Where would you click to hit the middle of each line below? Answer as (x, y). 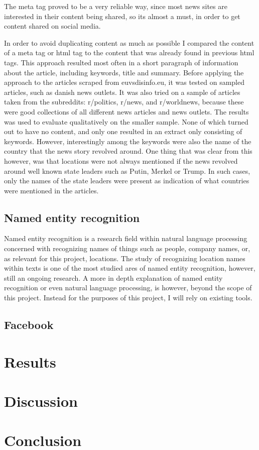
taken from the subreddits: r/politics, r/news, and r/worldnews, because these (124, 102)
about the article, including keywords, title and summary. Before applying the (124, 72)
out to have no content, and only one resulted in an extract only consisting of (123, 131)
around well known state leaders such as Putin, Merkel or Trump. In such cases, (127, 171)
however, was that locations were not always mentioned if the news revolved (121, 160)
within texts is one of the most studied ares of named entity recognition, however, (130, 268)
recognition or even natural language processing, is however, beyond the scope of (128, 288)
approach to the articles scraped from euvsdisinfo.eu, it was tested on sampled (124, 82)
